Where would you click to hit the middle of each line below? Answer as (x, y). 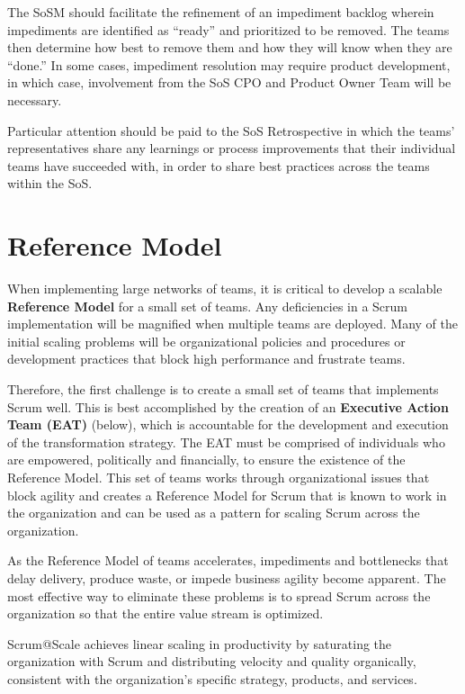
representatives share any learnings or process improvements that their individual (232, 148)
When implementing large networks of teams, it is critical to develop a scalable (225, 288)
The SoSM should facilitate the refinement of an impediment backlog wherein (221, 12)
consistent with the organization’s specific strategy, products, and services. (212, 678)
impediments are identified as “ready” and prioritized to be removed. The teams (228, 29)
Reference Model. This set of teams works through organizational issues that (219, 477)
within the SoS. (50, 183)
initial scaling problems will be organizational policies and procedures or (206, 341)
